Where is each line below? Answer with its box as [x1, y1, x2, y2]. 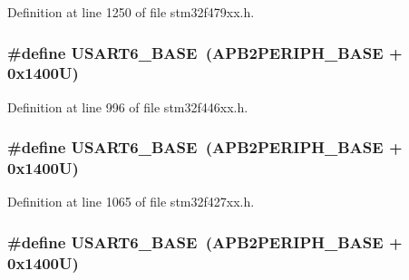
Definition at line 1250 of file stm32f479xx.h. [7, 3, 255, 21]
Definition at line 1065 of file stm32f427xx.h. [7, 192, 255, 211]
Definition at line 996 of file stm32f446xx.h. [7, 97, 248, 116]
